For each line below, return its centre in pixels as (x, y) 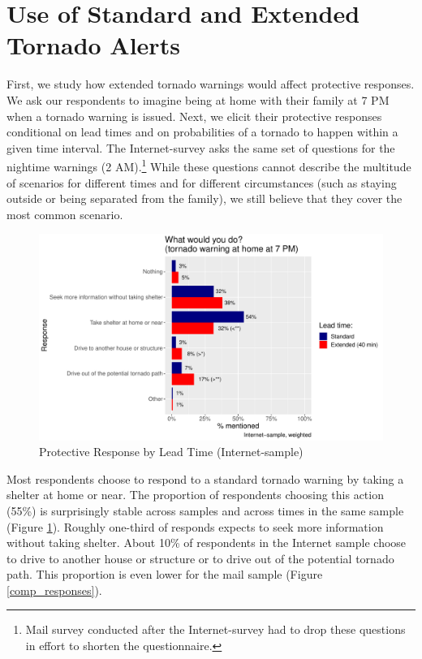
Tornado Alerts (93, 45)
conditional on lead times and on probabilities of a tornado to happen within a (202, 132)
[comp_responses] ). (54, 590)
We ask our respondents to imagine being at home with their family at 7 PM (198, 99)
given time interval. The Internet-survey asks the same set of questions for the (201, 147)
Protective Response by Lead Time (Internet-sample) (171, 452)
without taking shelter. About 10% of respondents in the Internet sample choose (207, 543)
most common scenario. (65, 214)
